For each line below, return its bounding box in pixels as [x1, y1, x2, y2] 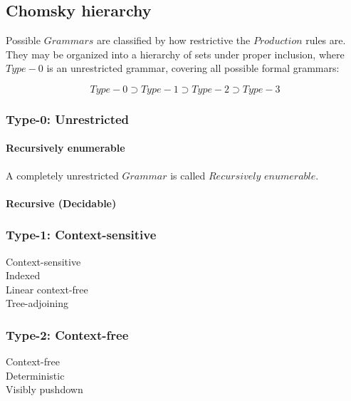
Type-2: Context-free [6, 326, 129, 343]
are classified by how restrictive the [96, 33, 251, 48]
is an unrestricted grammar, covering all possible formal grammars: [46, 61, 340, 75]
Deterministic [6, 368, 65, 382]
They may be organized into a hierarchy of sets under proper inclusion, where [6, 46, 345, 61]
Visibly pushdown [6, 382, 83, 397]
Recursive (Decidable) [6, 195, 117, 210]
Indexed [6, 268, 41, 283]
